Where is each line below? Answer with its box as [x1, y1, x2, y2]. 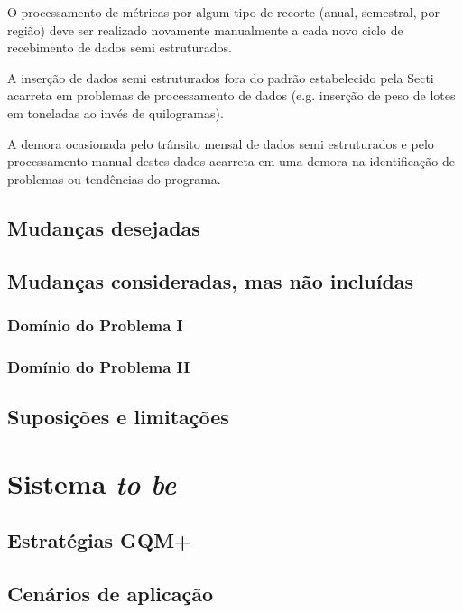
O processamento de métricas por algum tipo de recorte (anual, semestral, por [7, 3, 440, 21]
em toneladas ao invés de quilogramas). [7, 103, 224, 122]
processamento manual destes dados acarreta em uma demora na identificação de [7, 152, 455, 171]
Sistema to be [7, 464, 177, 502]
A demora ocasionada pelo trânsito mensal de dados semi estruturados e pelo [7, 134, 434, 153]
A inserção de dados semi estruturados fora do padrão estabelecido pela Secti [7, 68, 434, 87]
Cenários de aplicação [7, 579, 214, 607]
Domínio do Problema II [7, 355, 190, 377]
